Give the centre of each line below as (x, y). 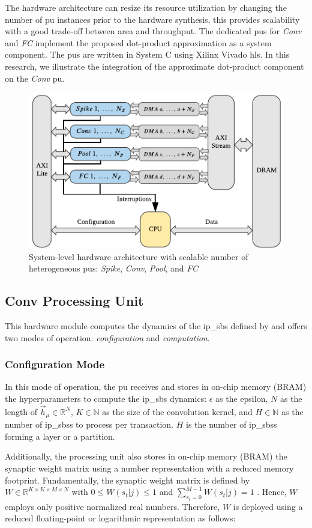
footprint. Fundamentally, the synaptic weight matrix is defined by (127, 480)
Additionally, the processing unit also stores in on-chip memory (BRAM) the (146, 456)
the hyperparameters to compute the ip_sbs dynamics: (106, 398)
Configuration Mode (55, 364)
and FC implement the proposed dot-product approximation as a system (138, 42)
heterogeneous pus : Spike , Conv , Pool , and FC (114, 268)
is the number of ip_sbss (231, 424)
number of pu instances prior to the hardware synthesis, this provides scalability (152, 19)
